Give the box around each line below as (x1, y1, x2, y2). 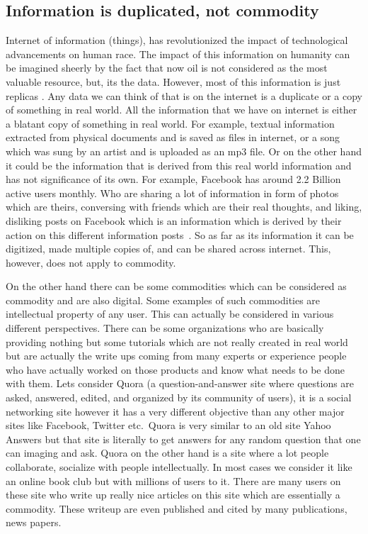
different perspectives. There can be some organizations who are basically (6, 321, 324, 335)
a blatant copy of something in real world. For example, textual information (6, 116, 335, 130)
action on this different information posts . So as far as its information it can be (6, 227, 354, 242)
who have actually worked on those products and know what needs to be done (6, 362, 345, 377)
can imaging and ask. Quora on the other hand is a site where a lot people (6, 445, 329, 460)
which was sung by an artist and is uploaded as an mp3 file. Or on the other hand (6, 143, 362, 158)
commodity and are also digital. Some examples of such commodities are (6, 292, 321, 307)
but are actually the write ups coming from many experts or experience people (6, 348, 347, 363)
